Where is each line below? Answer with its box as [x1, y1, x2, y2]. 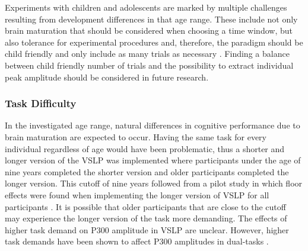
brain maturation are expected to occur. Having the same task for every [5, 130, 266, 143]
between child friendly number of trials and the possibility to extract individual [5, 59, 294, 71]
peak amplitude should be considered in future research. [5, 70, 209, 83]
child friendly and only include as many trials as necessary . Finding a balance [5, 47, 290, 60]
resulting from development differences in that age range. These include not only [5, 12, 298, 25]
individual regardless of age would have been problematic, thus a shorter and [5, 142, 285, 155]
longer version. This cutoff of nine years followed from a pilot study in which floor [5, 177, 303, 189]
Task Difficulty [5, 96, 77, 111]
